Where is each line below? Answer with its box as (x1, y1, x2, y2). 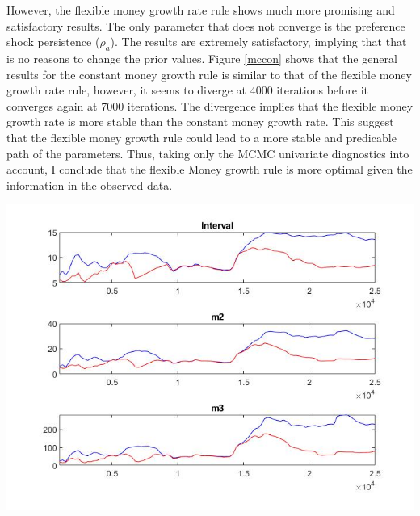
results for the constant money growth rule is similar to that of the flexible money (6, 65, 412, 82)
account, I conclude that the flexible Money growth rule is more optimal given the (6, 161, 413, 178)
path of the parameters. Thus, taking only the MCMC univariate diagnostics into (6, 145, 409, 162)
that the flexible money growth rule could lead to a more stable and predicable (6, 128, 397, 145)
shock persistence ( (6, 33, 100, 50)
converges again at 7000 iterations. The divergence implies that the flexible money (6, 97, 414, 114)
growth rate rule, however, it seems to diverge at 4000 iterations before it (6, 82, 369, 99)
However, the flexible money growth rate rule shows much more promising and (6, 2, 395, 18)
